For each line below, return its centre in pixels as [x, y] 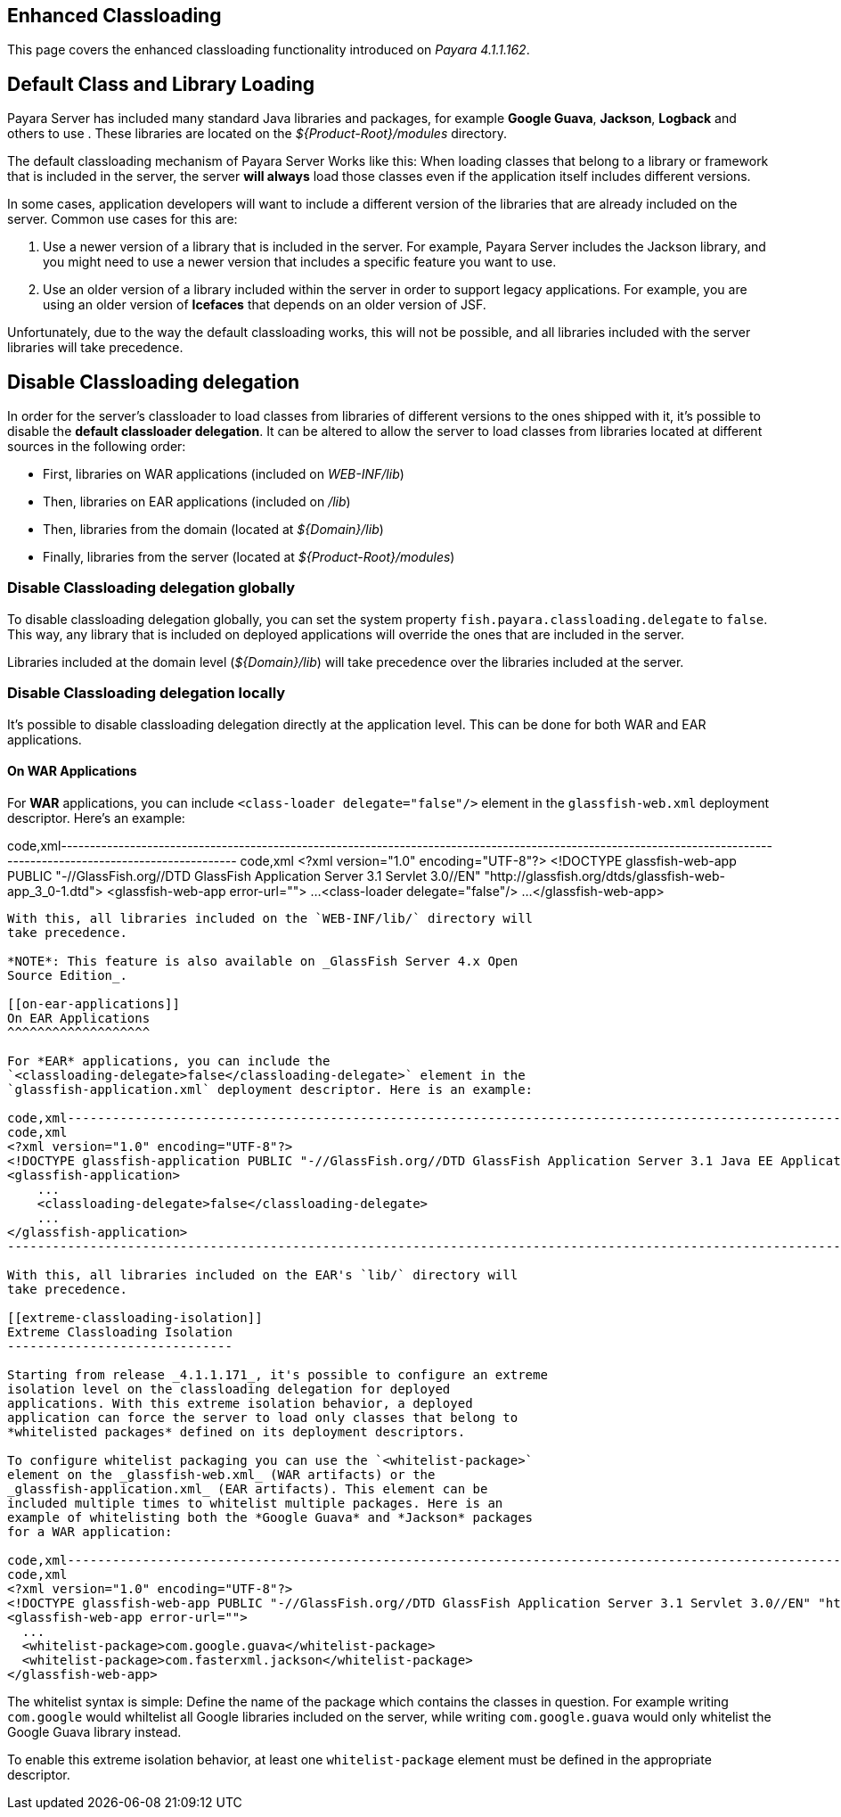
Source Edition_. [67, 975]
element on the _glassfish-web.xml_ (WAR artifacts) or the [221, 1474]
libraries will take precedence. [95, 348]
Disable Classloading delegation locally [147, 693]
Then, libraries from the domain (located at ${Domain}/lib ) [213, 530]
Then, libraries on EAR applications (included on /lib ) [197, 502]
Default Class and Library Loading [161, 84]
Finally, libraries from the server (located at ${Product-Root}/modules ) [249, 557]
